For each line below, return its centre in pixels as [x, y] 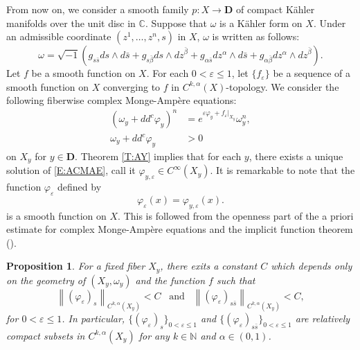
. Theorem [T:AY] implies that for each [158, 156]
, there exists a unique [296, 156]
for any [154, 335]
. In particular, [93, 318]
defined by [80, 187]
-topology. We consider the [282, 86]
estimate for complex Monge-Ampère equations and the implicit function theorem [180, 229]
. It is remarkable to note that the [282, 170]
